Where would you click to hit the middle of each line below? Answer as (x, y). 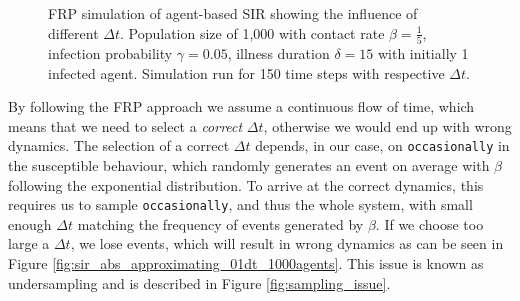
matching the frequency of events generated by (220, 223)
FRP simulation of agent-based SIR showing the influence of (233, 13)
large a (29, 243)
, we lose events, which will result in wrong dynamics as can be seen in (287, 243)
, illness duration (278, 52)
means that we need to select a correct (125, 125)
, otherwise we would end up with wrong (387, 125)
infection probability (110, 52)
